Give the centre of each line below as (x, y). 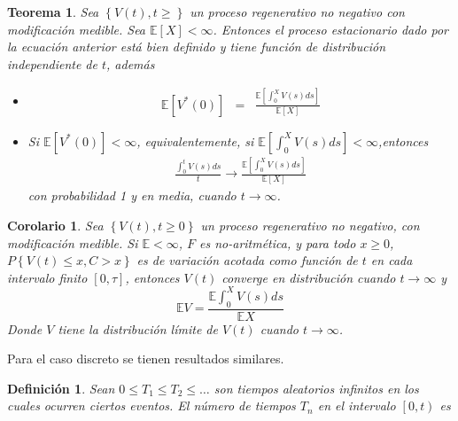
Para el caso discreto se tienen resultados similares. (146, 359)
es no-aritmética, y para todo (278, 242)
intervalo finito (47, 277)
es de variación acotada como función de (247, 260)
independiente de (52, 63)
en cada (392, 260)
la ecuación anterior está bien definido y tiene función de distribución (197, 47)
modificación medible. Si (73, 242)
